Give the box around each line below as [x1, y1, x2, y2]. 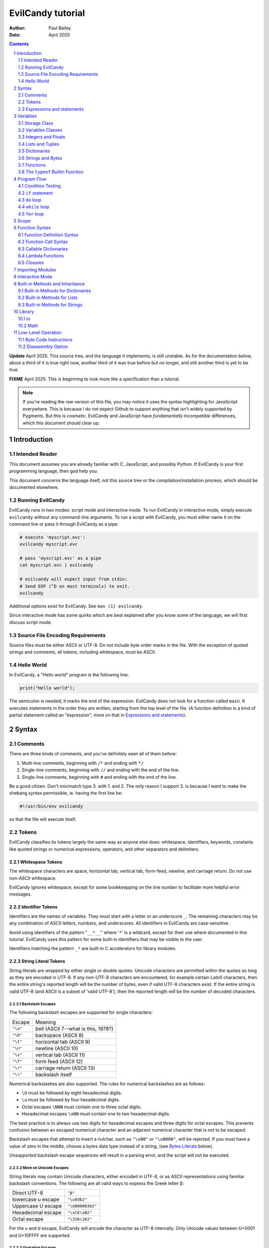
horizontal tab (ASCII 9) [35, 1038, 91, 1045]
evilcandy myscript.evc [19, 542, 78, 547]
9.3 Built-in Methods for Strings [18, 302, 83, 308]
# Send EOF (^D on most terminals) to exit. [19, 583, 131, 589]
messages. [9, 891, 32, 897]
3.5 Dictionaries [18, 148, 50, 154]
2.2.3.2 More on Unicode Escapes [9, 1165, 69, 1170]
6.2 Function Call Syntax [18, 239, 68, 245]
